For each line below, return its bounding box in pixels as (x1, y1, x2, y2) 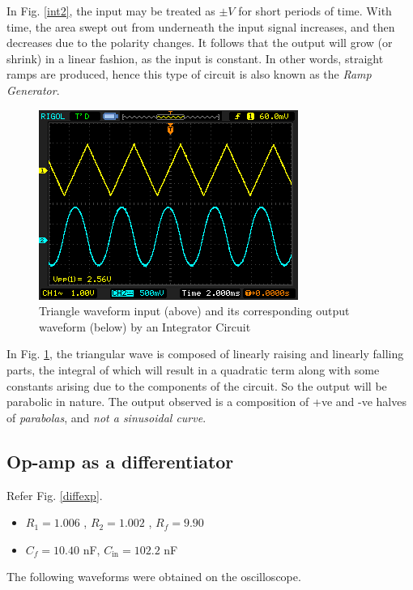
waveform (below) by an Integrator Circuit (39, 318, 251, 335)
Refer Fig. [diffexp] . (6, 486, 103, 503)
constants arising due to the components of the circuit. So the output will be (6, 377, 387, 394)
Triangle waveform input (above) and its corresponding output (39, 302, 350, 319)
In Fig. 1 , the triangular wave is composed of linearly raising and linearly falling (6, 345, 404, 362)
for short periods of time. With (238, 2, 392, 19)
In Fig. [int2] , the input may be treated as (6, 2, 215, 19)
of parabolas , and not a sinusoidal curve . (6, 408, 206, 425)
